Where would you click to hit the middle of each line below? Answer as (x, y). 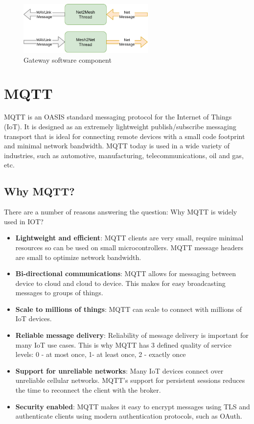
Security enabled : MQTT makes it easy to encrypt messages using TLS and (133, 406)
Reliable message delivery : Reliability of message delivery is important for (132, 335)
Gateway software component (68, 59)
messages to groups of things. (59, 293)
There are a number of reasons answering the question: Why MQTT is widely (121, 212)
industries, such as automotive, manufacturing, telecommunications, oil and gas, (124, 155)
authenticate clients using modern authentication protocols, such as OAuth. (129, 416)
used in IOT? (24, 221)
